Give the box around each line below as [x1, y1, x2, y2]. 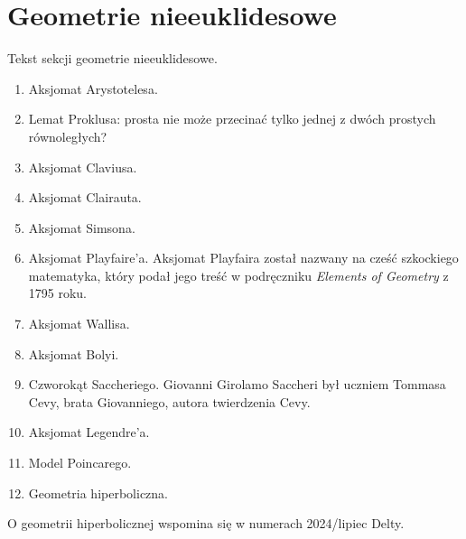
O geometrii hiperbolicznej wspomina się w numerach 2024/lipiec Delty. [7, 514, 405, 533]
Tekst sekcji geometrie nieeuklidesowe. [7, 49, 218, 68]
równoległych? [28, 126, 107, 145]
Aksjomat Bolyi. [28, 344, 119, 363]
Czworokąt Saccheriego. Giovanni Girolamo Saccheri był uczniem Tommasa [28, 375, 446, 394]
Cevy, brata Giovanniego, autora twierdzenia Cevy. [28, 392, 311, 411]
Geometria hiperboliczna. [28, 483, 168, 502]
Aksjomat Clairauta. [28, 188, 142, 207]
